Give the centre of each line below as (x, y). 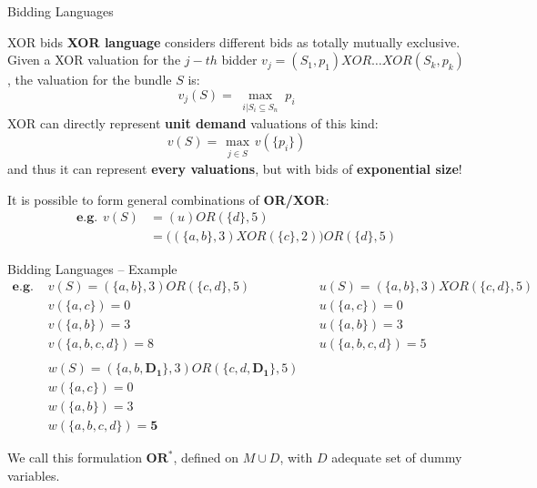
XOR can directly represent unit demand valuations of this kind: (193, 123)
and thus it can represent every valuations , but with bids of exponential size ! (235, 169)
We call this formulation (75, 457)
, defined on (206, 457)
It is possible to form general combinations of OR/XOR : (168, 199)
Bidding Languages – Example (92, 268)
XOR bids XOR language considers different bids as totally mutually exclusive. (234, 41)
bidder (239, 60)
